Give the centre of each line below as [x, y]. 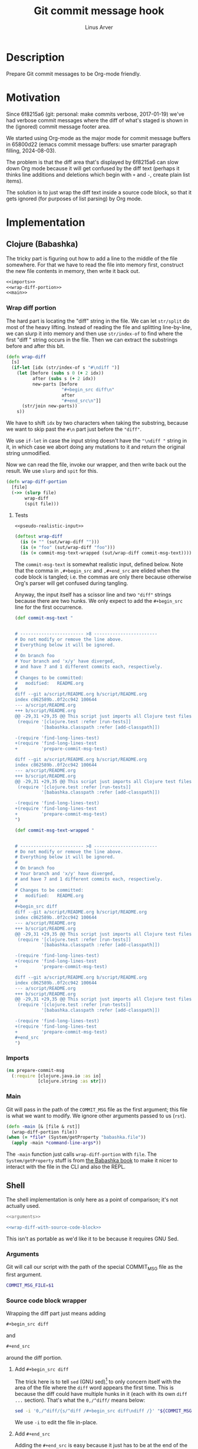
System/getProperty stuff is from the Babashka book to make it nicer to [92, 1161]
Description [35, 57]
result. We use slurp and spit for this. [52, 471]
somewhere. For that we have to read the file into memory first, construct [95, 265]
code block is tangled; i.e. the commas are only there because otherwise [103, 577]
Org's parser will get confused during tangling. [71, 583]
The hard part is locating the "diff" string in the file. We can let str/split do [98, 321]
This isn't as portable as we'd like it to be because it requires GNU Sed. [92, 1239]
